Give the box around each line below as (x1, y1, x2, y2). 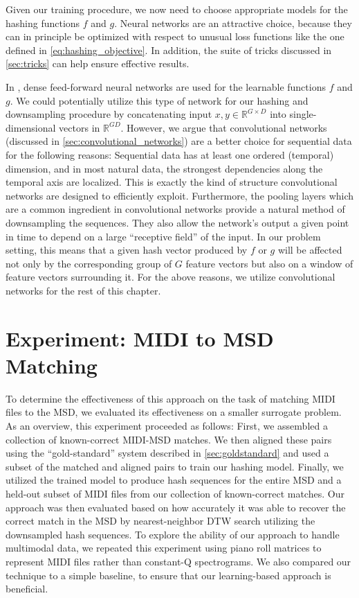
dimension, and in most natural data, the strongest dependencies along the (6, 161, 323, 175)
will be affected (277, 243, 342, 257)
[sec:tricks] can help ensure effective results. (6, 56, 190, 71)
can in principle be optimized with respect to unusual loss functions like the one (6, 29, 344, 44)
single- (289, 107, 317, 121)
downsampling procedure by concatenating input (6, 107, 212, 121)
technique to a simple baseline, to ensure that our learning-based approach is (6, 568, 331, 582)
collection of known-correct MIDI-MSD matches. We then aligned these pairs (6, 432, 332, 446)
